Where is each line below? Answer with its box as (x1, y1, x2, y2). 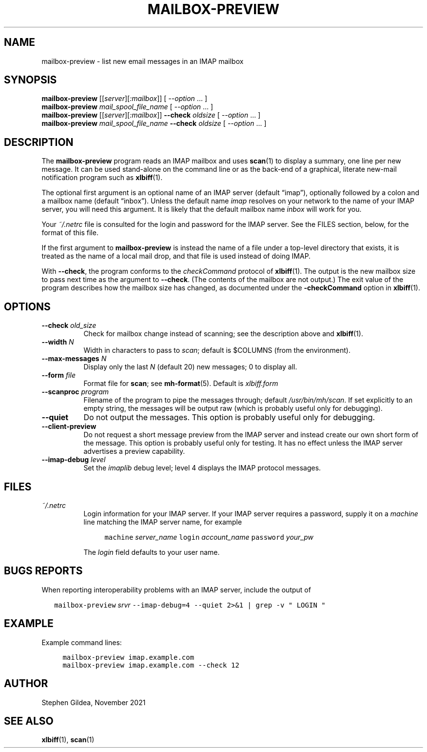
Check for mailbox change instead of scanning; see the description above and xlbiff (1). (83, 329, 363, 338)
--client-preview (41, 422, 97, 431)
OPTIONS (4, 300, 51, 313)
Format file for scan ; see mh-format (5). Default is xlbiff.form (83, 379, 278, 388)
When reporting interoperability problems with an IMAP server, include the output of (41, 585, 311, 594)
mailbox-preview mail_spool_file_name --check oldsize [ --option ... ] (41, 119, 267, 128)
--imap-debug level (41, 455, 106, 464)
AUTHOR (4, 677, 48, 690)
